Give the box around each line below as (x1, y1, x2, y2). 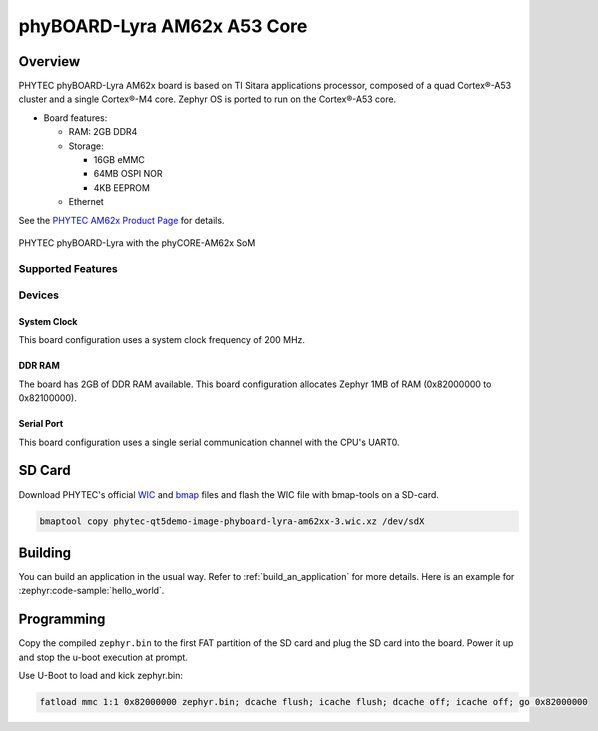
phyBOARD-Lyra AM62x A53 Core (18, 15, 308, 37)
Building (18, 544, 72, 561)
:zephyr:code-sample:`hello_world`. (18, 585, 165, 597)
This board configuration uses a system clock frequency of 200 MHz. (18, 334, 305, 346)
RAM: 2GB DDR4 (68, 126, 138, 138)
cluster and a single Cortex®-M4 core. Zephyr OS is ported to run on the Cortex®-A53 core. (18, 93, 397, 105)
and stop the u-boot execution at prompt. (18, 651, 189, 663)
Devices (18, 288, 60, 302)
